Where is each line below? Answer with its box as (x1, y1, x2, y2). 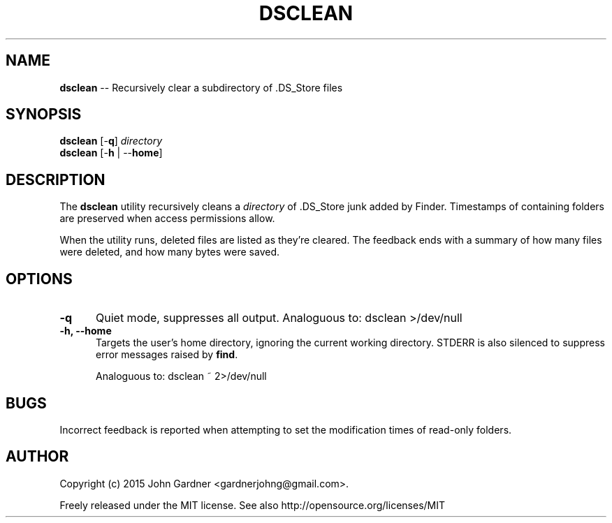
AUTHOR (6, 448, 69, 466)
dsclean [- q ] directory (59, 135, 163, 147)
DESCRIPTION (6, 170, 105, 189)
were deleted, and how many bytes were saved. (59, 246, 280, 258)
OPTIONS (6, 270, 73, 288)
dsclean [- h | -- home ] (59, 147, 163, 159)
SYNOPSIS (6, 105, 82, 124)
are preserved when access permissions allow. (59, 212, 275, 225)
